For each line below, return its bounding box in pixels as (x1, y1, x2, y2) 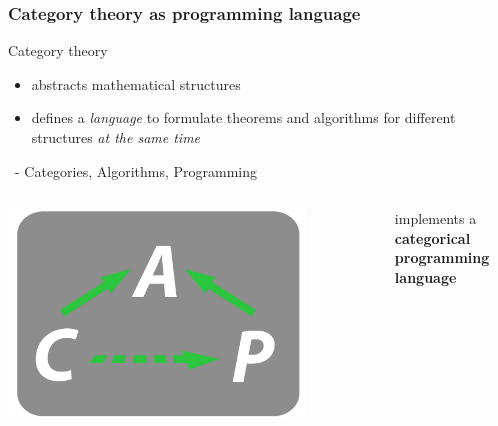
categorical (394, 227, 471, 248)
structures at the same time (31, 127, 201, 147)
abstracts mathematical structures (31, 73, 241, 94)
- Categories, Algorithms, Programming (14, 160, 258, 181)
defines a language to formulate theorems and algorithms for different (31, 107, 456, 128)
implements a (394, 208, 477, 229)
